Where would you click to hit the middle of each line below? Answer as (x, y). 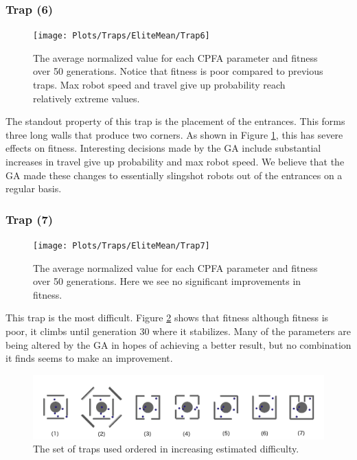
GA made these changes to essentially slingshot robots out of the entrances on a (174, 175)
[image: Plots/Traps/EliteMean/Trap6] (122, 36)
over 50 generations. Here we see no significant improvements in (167, 281)
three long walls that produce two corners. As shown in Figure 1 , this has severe (174, 134)
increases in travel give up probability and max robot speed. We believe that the (175, 162)
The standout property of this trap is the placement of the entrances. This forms (175, 121)
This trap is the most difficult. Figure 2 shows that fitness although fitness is (167, 318)
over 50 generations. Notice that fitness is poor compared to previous (178, 71)
